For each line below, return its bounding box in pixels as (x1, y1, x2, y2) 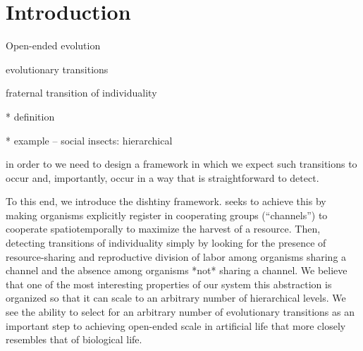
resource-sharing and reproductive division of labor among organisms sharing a (6, 249, 347, 264)
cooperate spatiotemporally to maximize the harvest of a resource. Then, (6, 221, 321, 236)
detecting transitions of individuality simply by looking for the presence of (6, 235, 326, 250)
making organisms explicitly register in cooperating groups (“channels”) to (6, 207, 328, 222)
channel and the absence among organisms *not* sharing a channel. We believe (6, 263, 347, 278)
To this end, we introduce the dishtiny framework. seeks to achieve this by (6, 194, 326, 209)
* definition (6, 109, 55, 123)
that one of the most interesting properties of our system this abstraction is (6, 276, 332, 291)
